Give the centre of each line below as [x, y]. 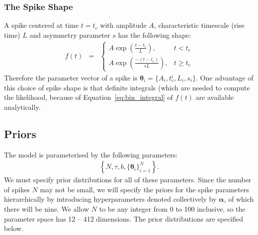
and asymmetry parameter [70, 35]
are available [215, 97]
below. [14, 228]
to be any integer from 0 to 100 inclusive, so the [172, 208]
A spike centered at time [42, 25]
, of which [239, 199]
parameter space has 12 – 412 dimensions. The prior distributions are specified [124, 218]
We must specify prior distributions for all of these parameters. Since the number [128, 180]
